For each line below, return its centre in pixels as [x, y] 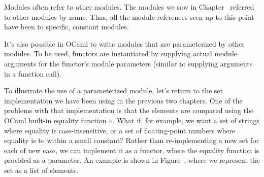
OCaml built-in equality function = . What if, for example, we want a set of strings [132, 120]
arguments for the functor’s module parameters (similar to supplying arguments [128, 63]
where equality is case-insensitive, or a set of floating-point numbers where [120, 130]
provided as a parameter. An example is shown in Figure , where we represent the [132, 160]
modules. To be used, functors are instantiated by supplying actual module [121, 54]
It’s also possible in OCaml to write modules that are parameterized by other [124, 43]
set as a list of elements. [41, 170]
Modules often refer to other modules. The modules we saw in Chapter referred [129, 7]
